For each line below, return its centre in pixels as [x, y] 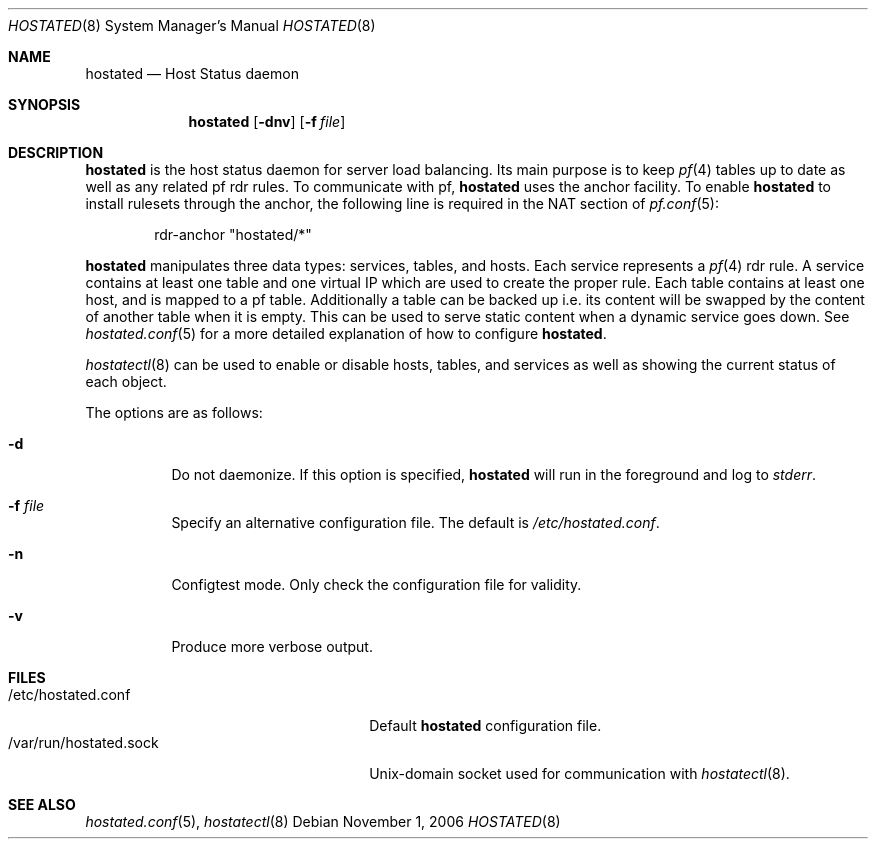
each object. [126, 381]
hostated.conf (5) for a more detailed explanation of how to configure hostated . [346, 333]
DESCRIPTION [56, 152]
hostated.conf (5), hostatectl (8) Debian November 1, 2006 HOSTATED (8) [323, 821]
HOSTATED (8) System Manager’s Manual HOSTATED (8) [192, 25]
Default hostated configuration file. [485, 725]
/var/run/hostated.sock [83, 742]
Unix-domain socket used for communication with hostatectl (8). [579, 773]
